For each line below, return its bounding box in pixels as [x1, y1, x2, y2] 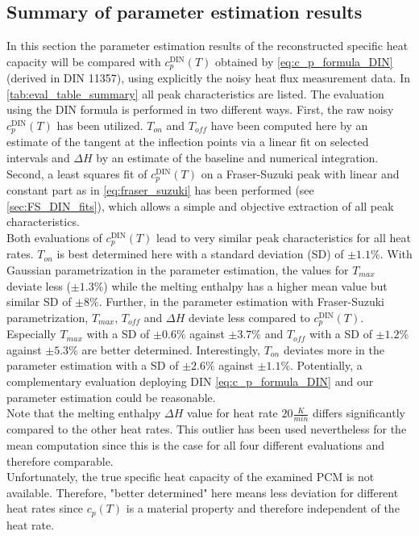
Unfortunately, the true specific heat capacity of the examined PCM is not [6, 468, 375, 485]
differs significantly [313, 404, 405, 421]
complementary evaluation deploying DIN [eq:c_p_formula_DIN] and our [6, 372, 374, 389]
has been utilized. [56, 117, 143, 134]
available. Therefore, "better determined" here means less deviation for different [6, 484, 399, 500]
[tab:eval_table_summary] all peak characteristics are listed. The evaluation [6, 85, 384, 102]
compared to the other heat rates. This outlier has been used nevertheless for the [6, 421, 407, 438]
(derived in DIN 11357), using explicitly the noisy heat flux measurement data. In [6, 69, 411, 86]
